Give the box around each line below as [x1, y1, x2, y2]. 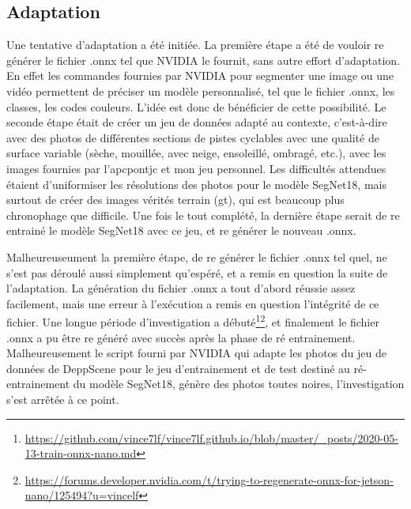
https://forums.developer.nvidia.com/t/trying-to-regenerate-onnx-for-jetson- [25, 471, 394, 488]
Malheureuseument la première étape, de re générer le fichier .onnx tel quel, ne [6, 248, 387, 265]
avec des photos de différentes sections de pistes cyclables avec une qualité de [6, 129, 379, 145]
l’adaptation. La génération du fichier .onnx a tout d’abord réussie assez [6, 280, 356, 296]
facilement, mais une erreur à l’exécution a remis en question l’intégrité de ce [6, 295, 379, 311]
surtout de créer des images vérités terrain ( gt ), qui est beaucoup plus [6, 191, 345, 208]
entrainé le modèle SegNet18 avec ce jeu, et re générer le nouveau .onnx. [6, 222, 356, 239]
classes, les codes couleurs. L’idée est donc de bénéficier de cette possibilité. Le [6, 98, 386, 115]
